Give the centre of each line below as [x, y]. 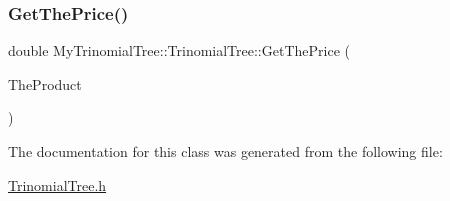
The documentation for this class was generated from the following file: [225, 151]
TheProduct [45, 83]
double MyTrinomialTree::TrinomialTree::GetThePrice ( [179, 50]
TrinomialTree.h [57, 184]
